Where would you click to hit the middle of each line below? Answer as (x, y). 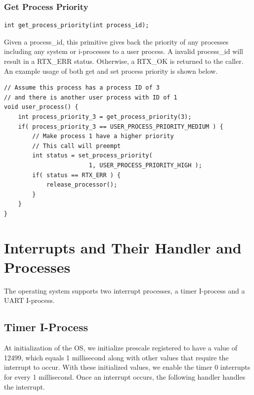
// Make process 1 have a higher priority (103, 136)
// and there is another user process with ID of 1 (91, 97)
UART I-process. (29, 300)
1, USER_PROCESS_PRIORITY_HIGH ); (145, 165)
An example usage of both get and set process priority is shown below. (111, 71)
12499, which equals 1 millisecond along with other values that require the (116, 357)
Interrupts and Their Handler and (123, 247)
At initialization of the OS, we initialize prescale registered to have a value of (121, 348)
